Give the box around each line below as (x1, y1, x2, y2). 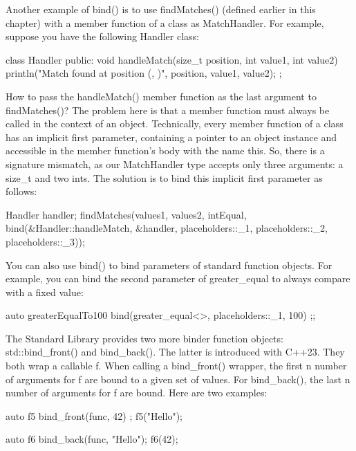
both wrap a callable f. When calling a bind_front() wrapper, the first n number (6, 358, 347, 373)
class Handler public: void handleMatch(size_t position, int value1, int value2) (6, 52, 338, 66)
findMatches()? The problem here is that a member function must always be (6, 102, 330, 117)
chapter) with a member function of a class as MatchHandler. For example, (6, 15, 324, 30)
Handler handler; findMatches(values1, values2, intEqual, (6, 207, 247, 221)
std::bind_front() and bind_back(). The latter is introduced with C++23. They (6, 344, 345, 359)
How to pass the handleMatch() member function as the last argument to (6, 89, 317, 103)
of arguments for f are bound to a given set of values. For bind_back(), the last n (6, 371, 350, 386)
